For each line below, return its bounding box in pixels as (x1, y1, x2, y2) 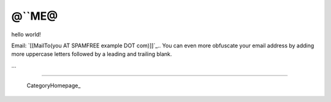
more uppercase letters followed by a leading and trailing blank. (11, 50, 172, 58)
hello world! (11, 31, 41, 38)
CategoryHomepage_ (26, 82, 81, 89)
